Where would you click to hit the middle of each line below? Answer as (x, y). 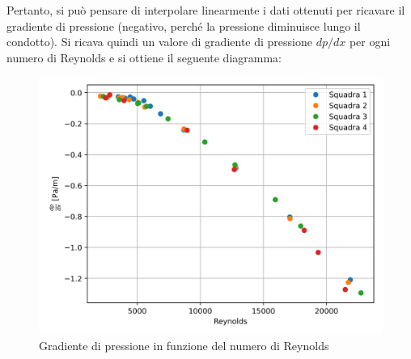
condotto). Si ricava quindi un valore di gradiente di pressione (159, 42)
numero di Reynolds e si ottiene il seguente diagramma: (144, 57)
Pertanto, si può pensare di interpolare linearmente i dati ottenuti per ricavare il (206, 10)
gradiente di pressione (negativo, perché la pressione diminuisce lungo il (184, 25)
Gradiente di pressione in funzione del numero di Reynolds (184, 345)
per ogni (370, 42)
